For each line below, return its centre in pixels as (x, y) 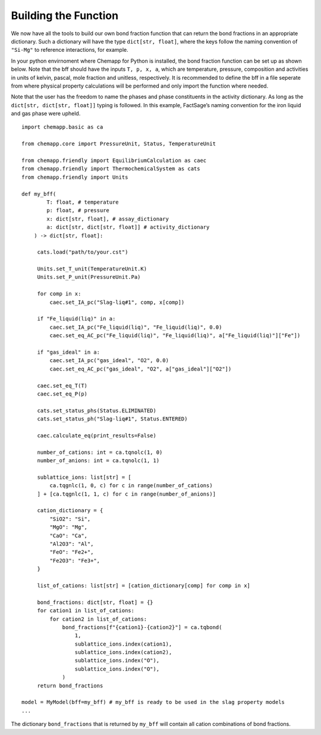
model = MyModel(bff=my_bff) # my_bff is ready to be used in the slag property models (153, 702)
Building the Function (65, 15)
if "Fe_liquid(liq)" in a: (76, 319)
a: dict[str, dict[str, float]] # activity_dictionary (128, 227)
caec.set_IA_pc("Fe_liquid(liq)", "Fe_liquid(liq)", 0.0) (136, 327)
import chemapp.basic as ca (62, 127)
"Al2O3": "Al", (72, 544)
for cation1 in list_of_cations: (86, 611)
